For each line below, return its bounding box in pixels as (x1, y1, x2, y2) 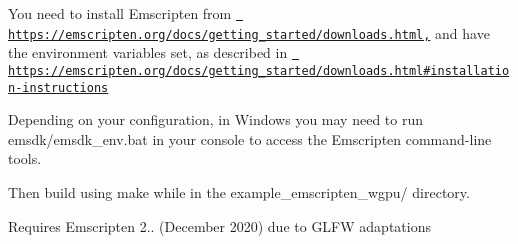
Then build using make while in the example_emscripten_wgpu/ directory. (8, 182, 470, 203)
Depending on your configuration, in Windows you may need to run (8, 109, 424, 130)
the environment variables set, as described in (8, 42, 288, 63)
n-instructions (8, 80, 109, 95)
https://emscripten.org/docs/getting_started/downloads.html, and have (8, 22, 490, 43)
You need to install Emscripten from (8, 3, 232, 23)
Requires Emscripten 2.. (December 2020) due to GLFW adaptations (8, 215, 431, 236)
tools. (8, 148, 42, 169)
